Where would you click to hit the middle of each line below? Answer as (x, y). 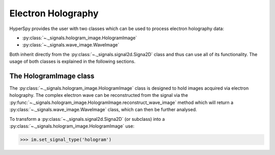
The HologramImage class (52, 76)
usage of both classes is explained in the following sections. (73, 62)
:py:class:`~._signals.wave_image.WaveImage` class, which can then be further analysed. (103, 110)
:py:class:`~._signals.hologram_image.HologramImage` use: (72, 126)
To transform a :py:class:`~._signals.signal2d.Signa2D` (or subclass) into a (87, 119)
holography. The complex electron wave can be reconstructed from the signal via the (99, 95)
